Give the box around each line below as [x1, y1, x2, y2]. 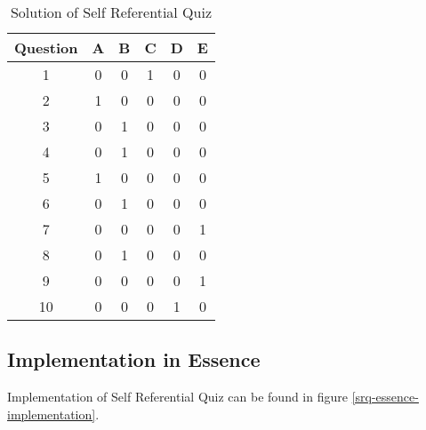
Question [14, 37, 78, 58]
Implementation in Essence [7, 346, 261, 373]
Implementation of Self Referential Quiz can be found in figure [7, 387, 348, 406]
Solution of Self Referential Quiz [10, 2, 213, 22]
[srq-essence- [351, 387, 419, 406]
